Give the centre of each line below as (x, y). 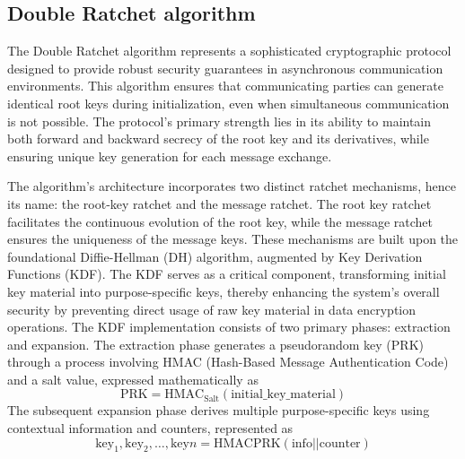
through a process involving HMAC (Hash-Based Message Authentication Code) (228, 362)
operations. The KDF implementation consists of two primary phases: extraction (229, 327)
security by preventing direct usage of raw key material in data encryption (211, 309)
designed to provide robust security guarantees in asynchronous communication (225, 68)
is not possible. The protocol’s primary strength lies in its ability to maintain (219, 121)
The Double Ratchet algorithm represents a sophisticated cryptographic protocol (229, 51)
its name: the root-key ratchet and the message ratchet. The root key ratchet (219, 203)
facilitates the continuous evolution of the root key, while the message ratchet (220, 221)
